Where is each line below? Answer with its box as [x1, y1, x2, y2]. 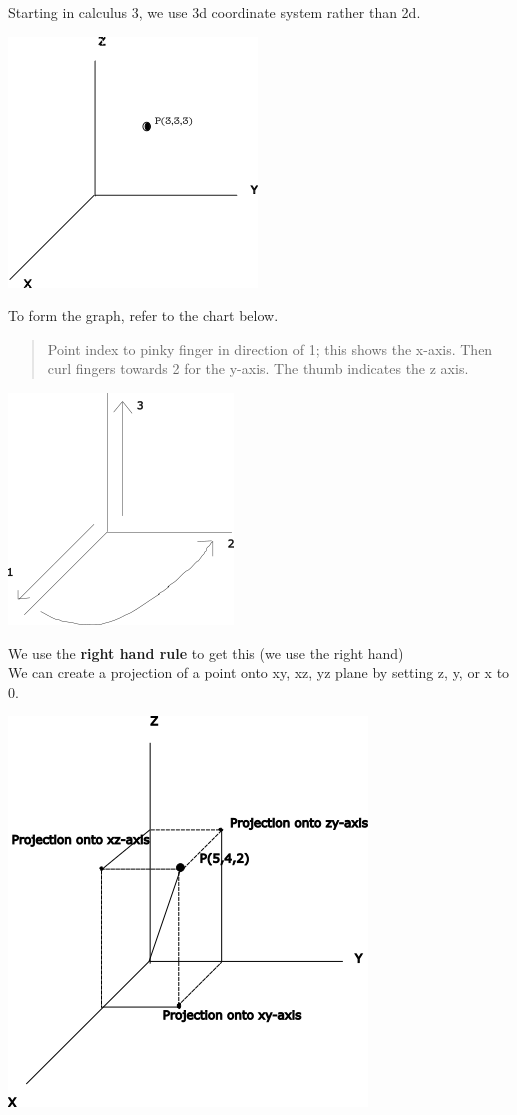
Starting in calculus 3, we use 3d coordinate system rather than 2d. [8, 2, 421, 22]
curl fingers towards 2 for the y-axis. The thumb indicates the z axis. [47, 358, 469, 379]
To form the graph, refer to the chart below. [8, 305, 279, 326]
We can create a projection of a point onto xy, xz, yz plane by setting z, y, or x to [8, 662, 510, 683]
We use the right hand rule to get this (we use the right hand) [8, 642, 404, 663]
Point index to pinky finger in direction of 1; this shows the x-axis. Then [47, 338, 493, 359]
